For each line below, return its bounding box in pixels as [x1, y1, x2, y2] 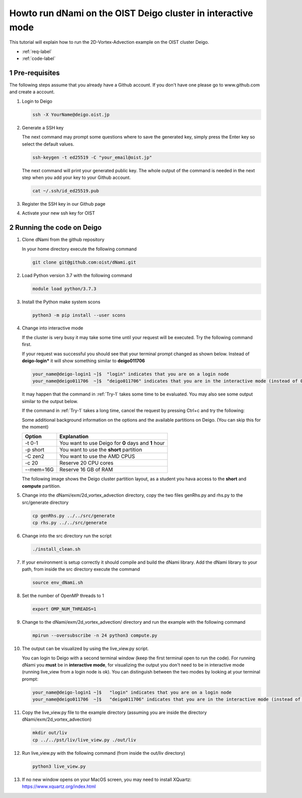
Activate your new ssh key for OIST [22, 210, 95, 216]
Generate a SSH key [22, 124, 64, 130]
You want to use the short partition [59, 446, 142, 453]
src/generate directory [22, 499, 69, 505]
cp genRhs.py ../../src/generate [32, 513, 115, 518]
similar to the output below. [22, 398, 78, 404]
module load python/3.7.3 [32, 286, 97, 292]
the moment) [22, 424, 49, 430]
